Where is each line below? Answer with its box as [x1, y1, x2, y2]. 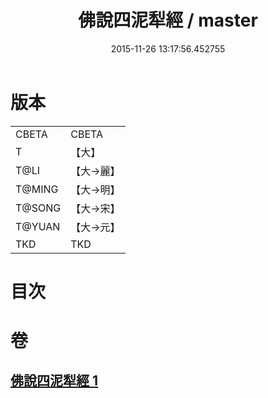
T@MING [15, 182, 59, 196]
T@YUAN [15, 219, 61, 233]
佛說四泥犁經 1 [10, 372, 99, 390]
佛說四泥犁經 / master [78, 9, 258, 32]
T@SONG [15, 201, 62, 215]
